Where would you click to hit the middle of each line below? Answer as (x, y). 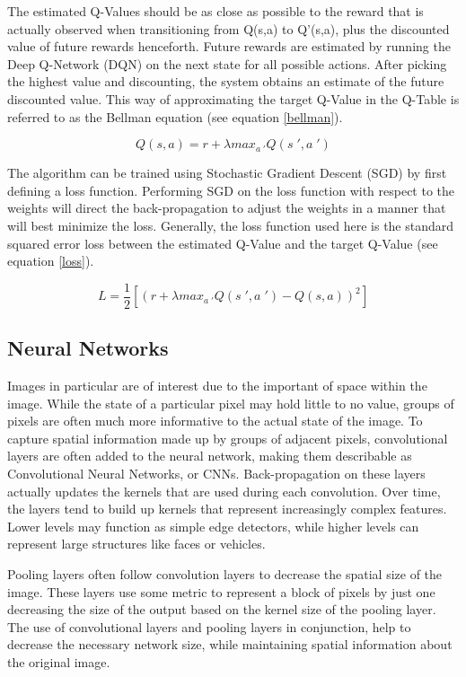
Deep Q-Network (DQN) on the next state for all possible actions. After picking (227, 63)
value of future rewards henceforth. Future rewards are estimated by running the (229, 46)
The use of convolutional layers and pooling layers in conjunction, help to (209, 626)
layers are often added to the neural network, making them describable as (210, 456)
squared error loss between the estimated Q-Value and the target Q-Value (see (223, 243)
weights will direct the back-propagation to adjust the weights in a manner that (227, 208)
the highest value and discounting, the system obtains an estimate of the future (226, 81)
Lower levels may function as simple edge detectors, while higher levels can (213, 526)
